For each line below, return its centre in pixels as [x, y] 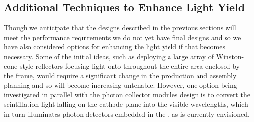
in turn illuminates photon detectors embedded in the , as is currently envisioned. [127, 113]
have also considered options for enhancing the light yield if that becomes [114, 47]
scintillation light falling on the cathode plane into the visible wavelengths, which [126, 104]
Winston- [230, 56]
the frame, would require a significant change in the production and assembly [120, 75]
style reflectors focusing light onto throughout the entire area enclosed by [129, 66]
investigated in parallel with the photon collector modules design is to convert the [127, 94]
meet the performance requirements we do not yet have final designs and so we [123, 37]
